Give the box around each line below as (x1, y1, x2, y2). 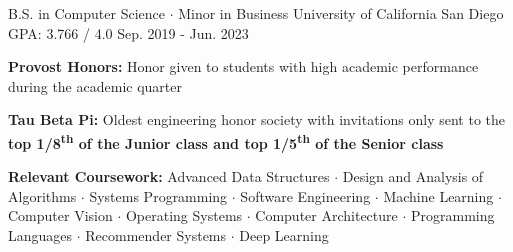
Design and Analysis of (342, 166, 484, 187)
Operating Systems (125, 205, 243, 226)
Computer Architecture (255, 205, 398, 226)
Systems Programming (89, 185, 228, 206)
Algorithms (8, 185, 77, 206)
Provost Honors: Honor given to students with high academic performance (8, 56, 479, 77)
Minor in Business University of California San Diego (178, 3, 504, 23)
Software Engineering (240, 185, 371, 206)
